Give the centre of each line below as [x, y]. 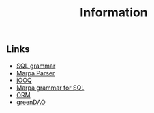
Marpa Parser [35, 73]
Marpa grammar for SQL [50, 88]
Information [114, 13]
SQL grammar [36, 66]
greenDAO [31, 102]
